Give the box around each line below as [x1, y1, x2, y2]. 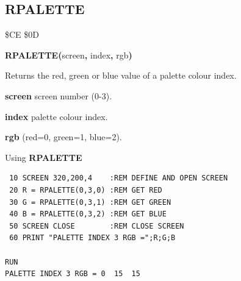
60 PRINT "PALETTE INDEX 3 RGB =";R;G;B [9, 233, 176, 243]
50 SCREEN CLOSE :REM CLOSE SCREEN [9, 221, 184, 230]
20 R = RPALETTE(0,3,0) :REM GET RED [9, 185, 162, 194]
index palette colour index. [5, 110, 108, 123]
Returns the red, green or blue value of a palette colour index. [5, 69, 237, 82]
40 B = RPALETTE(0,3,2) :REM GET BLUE [9, 210, 167, 219]
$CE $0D [5, 28, 39, 41]
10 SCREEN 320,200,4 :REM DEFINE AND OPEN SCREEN [9, 174, 228, 183]
